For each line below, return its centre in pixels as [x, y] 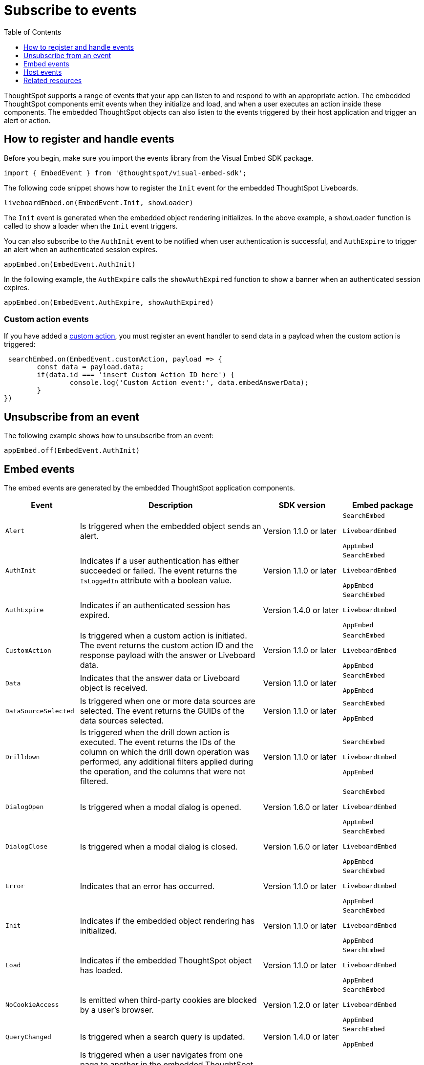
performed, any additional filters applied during [167, 762]
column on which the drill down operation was [165, 752]
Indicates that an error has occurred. [147, 886]
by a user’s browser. [117, 1010]
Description [171, 505]
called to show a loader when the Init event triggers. [91, 226]
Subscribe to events [70, 10]
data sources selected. [122, 721]
